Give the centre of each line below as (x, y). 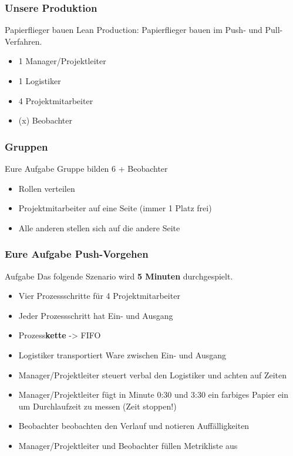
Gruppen (26, 146)
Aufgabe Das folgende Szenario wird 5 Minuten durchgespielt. (119, 276)
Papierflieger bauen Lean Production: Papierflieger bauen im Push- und (134, 30)
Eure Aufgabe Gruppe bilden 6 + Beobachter (86, 168)
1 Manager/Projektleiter (62, 61)
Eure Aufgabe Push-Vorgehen (77, 254)
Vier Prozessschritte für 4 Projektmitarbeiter (99, 296)
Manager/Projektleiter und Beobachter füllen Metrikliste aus (128, 445)
